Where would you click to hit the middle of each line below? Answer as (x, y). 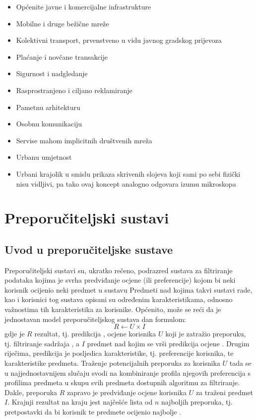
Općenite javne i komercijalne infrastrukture (84, 6)
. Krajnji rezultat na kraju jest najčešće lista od (80, 402)
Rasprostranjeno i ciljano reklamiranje (74, 90)
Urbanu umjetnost (44, 157)
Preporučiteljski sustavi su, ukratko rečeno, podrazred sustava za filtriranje (119, 270)
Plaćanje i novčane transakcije (62, 56)
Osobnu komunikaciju (49, 124)
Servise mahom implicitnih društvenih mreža (84, 140)
